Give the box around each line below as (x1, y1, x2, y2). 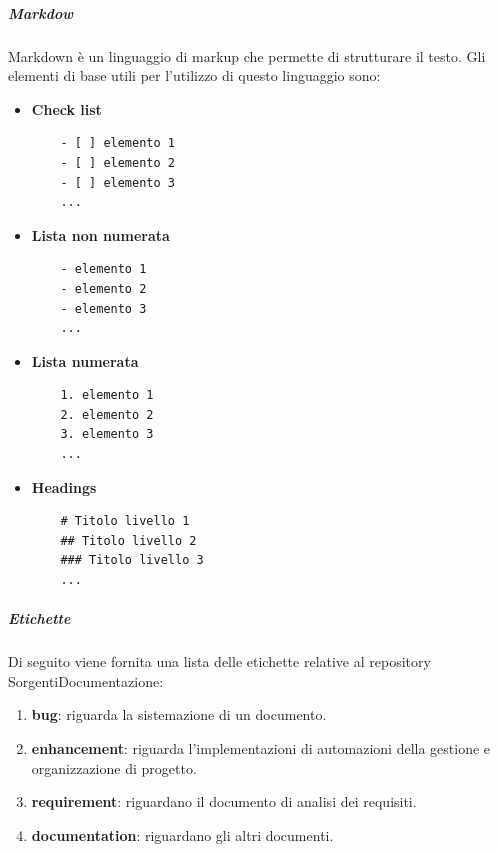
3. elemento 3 (60, 427, 154, 442)
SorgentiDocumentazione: (8, 670, 164, 691)
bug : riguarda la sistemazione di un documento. (31, 704, 327, 725)
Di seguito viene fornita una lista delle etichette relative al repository (8, 651, 431, 672)
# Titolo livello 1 (60, 514, 190, 529)
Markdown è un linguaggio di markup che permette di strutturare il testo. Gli (8, 45, 486, 66)
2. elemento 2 (60, 407, 154, 422)
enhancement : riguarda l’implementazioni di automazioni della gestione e (31, 737, 491, 758)
